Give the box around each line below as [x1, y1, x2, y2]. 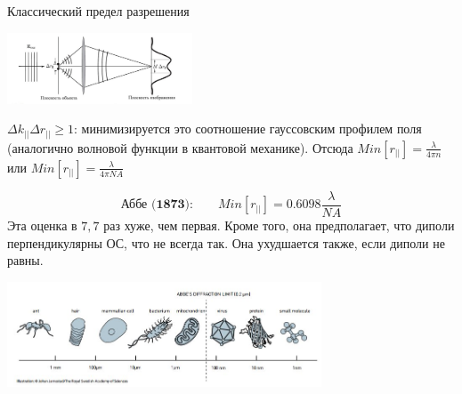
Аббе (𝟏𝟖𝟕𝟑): [120, 198, 193, 212]
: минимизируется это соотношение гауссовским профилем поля [74, 119, 422, 138]
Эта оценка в [7, 215, 77, 234]
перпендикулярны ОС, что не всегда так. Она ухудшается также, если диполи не [7, 233, 445, 252]
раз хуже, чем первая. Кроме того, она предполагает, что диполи [103, 215, 455, 234]
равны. [7, 251, 44, 269]
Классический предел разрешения [7, 2, 190, 20]
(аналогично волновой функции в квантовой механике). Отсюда [7, 138, 353, 157]
